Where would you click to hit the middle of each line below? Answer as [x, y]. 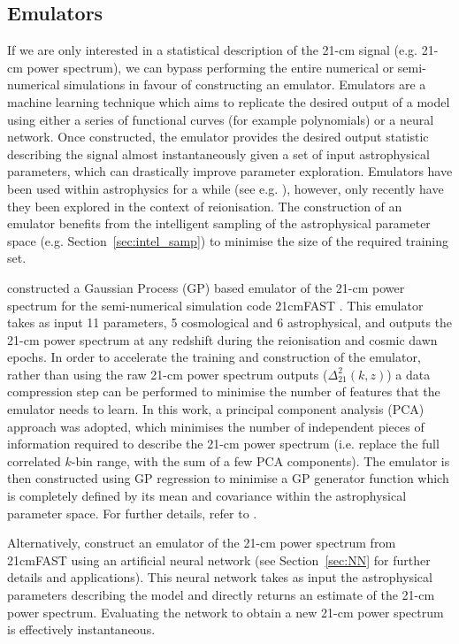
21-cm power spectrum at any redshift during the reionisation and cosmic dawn [222, 339]
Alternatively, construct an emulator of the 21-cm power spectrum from [202, 543]
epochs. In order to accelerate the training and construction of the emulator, [214, 357]
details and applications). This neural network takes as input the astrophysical [220, 577]
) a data [409, 374]
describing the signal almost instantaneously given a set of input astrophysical [218, 153]
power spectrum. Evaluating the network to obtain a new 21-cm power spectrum [226, 612]
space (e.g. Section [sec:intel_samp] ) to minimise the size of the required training [228, 240]
